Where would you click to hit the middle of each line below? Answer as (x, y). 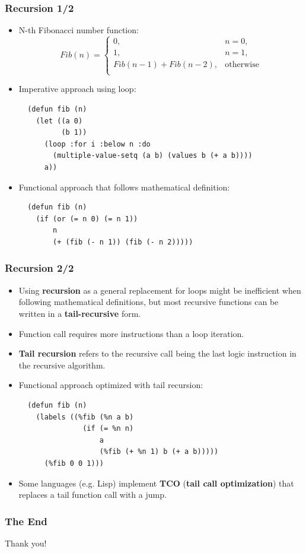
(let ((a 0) (59, 121)
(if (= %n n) (108, 429)
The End (26, 521)
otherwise (242, 65)
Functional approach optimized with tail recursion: (111, 385)
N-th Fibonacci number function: (79, 30)
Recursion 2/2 (39, 268)
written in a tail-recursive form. (80, 313)
